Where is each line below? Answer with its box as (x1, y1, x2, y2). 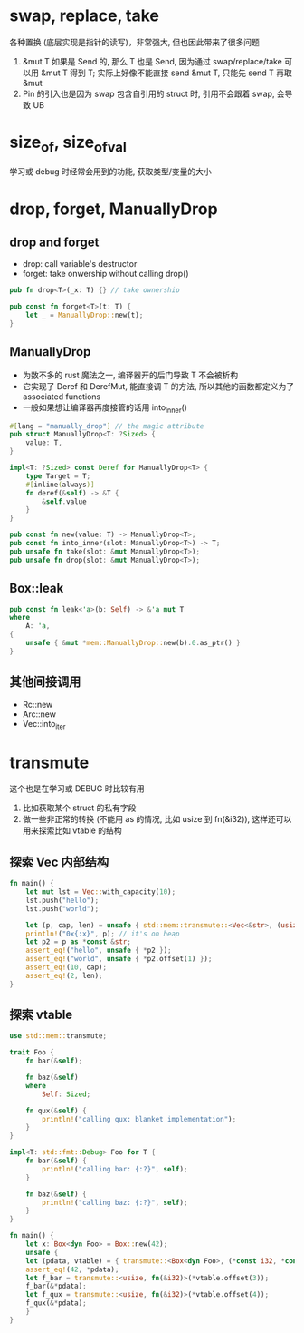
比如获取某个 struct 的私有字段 (22, 802, 137, 813)
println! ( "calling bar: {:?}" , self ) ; (42, 1164, 188, 1173)
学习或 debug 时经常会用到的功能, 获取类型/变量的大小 (9, 166, 213, 177)
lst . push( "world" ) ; (25, 904, 100, 913)
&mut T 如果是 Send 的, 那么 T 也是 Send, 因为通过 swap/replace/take (22, 55, 283, 66)
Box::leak (9, 581, 64, 596)
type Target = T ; (25, 471, 91, 481)
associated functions (22, 391, 101, 402)
